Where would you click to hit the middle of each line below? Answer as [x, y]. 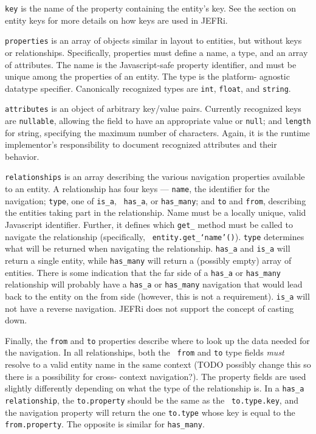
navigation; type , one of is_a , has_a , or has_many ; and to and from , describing [156, 200]
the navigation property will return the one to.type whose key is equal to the [150, 412]
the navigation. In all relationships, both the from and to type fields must [145, 352]
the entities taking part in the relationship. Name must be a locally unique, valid [156, 212]
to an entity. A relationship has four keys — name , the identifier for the [137, 189]
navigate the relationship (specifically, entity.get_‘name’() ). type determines [155, 236]
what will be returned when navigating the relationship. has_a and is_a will [148, 248]
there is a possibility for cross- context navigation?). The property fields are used [156, 376]
